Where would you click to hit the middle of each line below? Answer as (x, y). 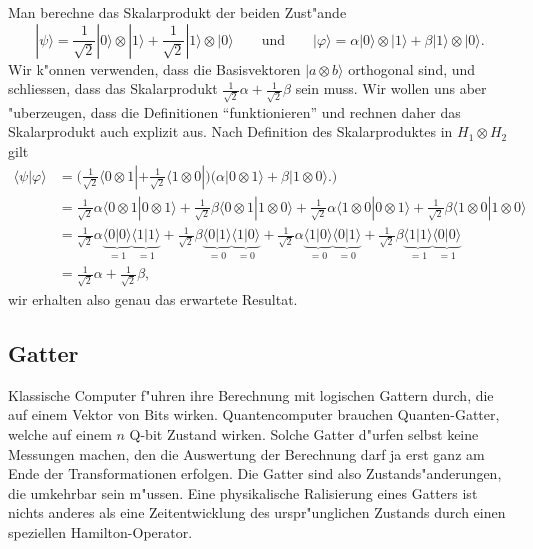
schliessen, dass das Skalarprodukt (113, 88)
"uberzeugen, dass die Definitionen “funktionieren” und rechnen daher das (234, 111)
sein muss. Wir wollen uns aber (391, 88)
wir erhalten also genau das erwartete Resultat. (153, 298)
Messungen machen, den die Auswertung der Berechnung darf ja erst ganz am (246, 453)
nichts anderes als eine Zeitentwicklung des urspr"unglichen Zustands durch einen (257, 512)
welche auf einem (60, 433)
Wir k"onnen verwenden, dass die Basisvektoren (154, 68)
